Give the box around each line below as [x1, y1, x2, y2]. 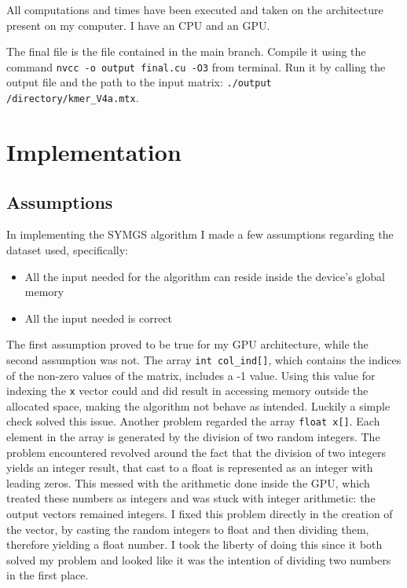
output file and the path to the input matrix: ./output [6, 74, 272, 90]
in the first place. [6, 567, 89, 583]
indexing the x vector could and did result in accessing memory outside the [6, 382, 368, 399]
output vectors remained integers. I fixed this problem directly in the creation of [6, 506, 393, 522]
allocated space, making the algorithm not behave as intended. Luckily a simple [6, 397, 390, 414]
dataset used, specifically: [6, 241, 129, 257]
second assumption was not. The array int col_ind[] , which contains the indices [6, 351, 401, 367]
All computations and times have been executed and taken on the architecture [6, 2, 383, 17]
